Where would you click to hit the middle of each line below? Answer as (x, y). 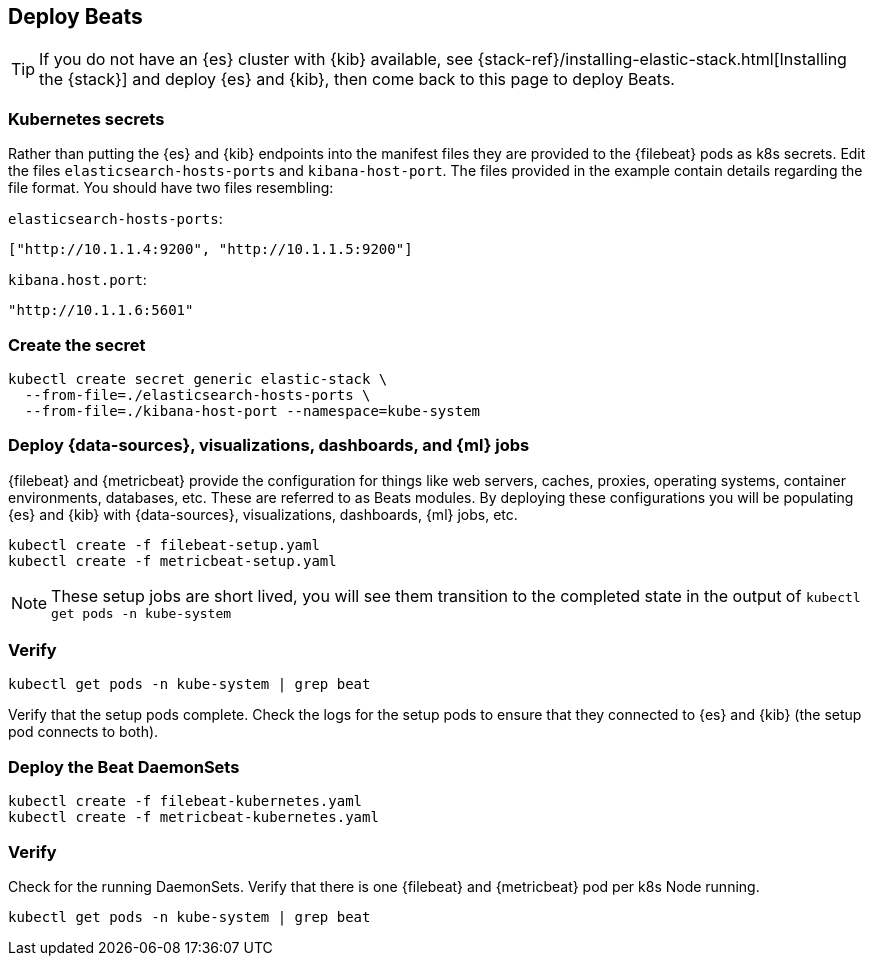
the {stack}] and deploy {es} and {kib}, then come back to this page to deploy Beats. (357, 79)
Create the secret (77, 344)
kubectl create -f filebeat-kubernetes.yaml (185, 801)
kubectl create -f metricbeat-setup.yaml (172, 560)
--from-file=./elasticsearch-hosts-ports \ (197, 394)
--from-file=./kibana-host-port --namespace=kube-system (252, 410)
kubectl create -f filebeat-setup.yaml (164, 544)
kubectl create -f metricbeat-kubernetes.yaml (193, 817)
